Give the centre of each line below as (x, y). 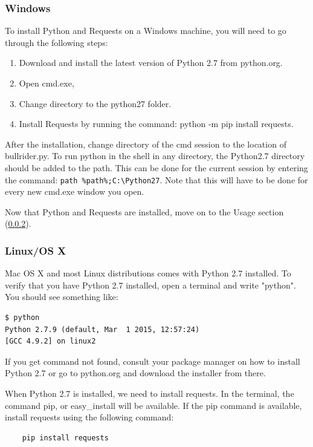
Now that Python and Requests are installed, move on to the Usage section (144, 211)
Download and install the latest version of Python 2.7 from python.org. (151, 63)
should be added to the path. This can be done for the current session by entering (156, 167)
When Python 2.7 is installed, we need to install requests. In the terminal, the (150, 393)
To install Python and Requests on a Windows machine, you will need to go (146, 31)
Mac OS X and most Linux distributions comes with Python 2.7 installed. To (148, 273)
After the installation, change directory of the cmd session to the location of (146, 144)
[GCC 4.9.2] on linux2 (50, 341)
